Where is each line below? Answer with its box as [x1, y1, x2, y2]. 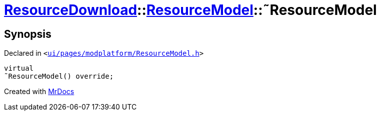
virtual [4, 64, 34, 73]
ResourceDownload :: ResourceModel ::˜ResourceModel [4, 1, 377, 18]
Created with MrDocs [4, 87, 74, 96]
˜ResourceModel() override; [4, 72, 114, 81]
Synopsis [4, 27, 51, 40]
